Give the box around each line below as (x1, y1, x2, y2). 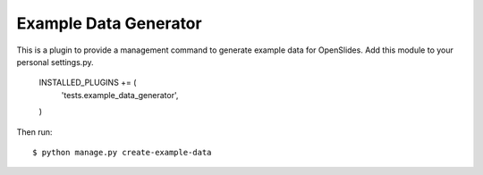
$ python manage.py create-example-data (32, 147, 212, 157)
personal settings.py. (16, 56, 94, 67)
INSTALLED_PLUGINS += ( (38, 77, 137, 88)
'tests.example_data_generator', (61, 89, 179, 100)
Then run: (16, 126, 53, 137)
